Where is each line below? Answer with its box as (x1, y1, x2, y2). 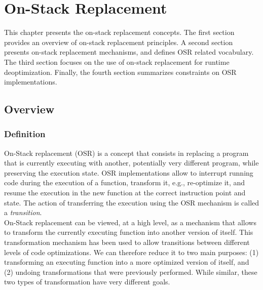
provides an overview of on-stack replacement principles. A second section (4, 36, 233, 47)
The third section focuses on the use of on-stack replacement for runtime (4, 56, 230, 67)
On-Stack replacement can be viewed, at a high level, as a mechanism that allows (4, 217, 256, 227)
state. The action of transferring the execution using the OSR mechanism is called (4, 197, 259, 208)
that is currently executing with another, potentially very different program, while (4, 157, 259, 168)
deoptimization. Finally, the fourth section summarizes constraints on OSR (4, 66, 237, 77)
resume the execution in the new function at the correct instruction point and (4, 187, 246, 198)
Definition (4, 128, 46, 140)
